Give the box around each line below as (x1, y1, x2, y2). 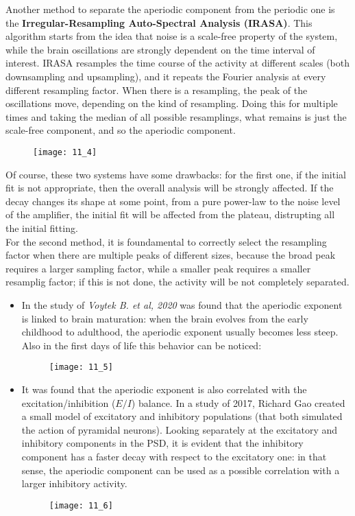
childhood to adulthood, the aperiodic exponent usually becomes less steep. (21, 325, 339, 339)
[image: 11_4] (33, 147, 97, 157)
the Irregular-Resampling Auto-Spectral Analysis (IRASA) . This (5, 15, 313, 30)
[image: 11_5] (49, 362, 113, 373)
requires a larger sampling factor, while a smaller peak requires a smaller (5, 261, 311, 275)
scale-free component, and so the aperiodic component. (5, 123, 236, 137)
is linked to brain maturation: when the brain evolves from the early (21, 311, 308, 325)
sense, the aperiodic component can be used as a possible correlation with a (21, 462, 340, 477)
